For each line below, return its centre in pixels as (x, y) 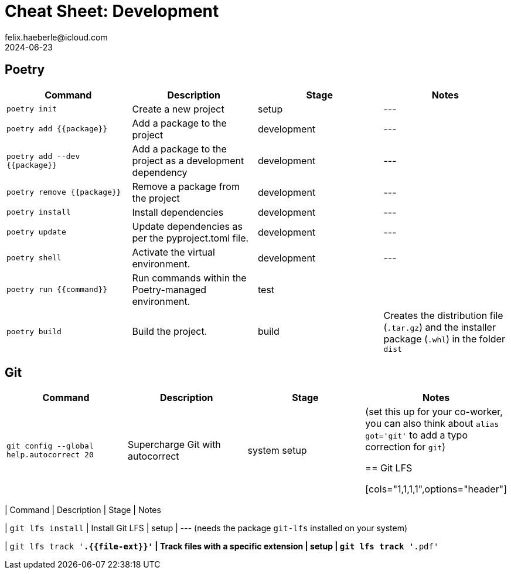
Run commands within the (189, 278)
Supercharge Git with (174, 445)
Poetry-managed (169, 289)
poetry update (36, 232)
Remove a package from (186, 186)
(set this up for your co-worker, (434, 412)
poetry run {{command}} (57, 290)
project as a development (188, 160)
